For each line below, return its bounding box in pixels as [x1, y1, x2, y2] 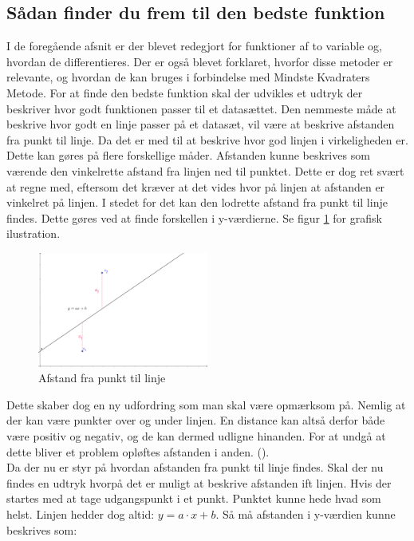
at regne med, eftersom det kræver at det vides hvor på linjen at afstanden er [6, 178, 385, 195]
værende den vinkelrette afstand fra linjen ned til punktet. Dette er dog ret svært [6, 162, 404, 179]
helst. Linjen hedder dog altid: [6, 505, 155, 522]
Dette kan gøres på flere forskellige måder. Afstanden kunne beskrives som [6, 147, 370, 164]
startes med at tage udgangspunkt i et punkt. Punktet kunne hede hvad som [6, 490, 381, 507]
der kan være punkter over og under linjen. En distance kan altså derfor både [6, 412, 385, 428]
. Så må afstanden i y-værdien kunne [215, 505, 396, 522]
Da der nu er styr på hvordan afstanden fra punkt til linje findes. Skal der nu [6, 459, 384, 476]
